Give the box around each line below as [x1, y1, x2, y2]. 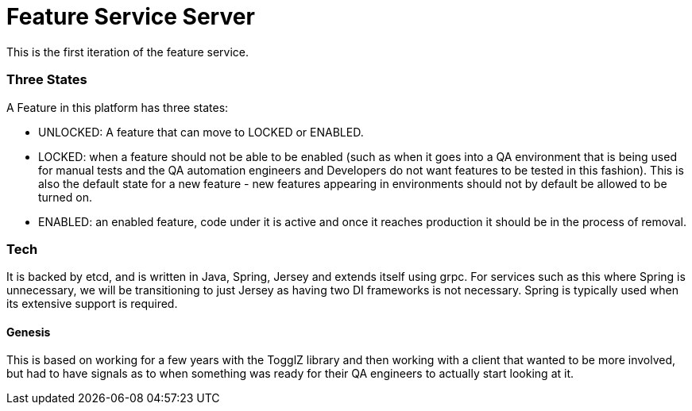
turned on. [38, 190, 92, 204]
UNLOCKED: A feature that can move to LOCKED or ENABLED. [38, 125, 364, 139]
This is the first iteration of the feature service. [6, 44, 249, 59]
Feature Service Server [6, 3, 255, 30]
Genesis [6, 325, 51, 339]
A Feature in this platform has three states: [6, 100, 229, 114]
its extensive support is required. [6, 297, 178, 311]
